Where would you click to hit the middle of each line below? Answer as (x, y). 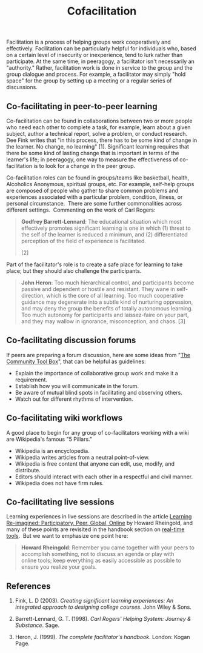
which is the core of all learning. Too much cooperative (115, 296)
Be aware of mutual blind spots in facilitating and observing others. (99, 392)
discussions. (22, 87)
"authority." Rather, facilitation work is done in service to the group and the (99, 68)
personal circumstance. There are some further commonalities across (94, 203)
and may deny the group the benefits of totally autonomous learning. (107, 308)
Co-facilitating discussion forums (71, 340)
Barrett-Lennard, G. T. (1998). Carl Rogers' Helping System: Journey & (103, 619)
